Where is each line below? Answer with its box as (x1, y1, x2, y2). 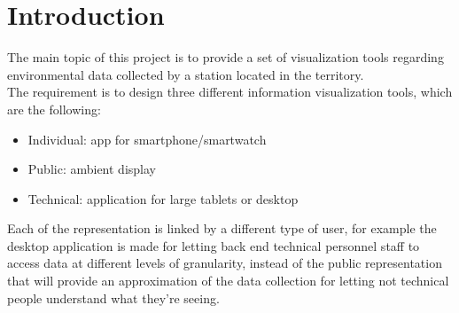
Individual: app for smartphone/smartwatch (27, 129, 267, 148)
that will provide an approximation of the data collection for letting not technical (7, 271, 449, 290)
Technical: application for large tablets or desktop (27, 189, 299, 207)
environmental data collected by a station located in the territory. (7, 65, 364, 83)
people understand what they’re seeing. (7, 288, 220, 307)
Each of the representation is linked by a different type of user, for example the (7, 219, 437, 238)
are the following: (7, 99, 101, 118)
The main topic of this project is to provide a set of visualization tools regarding (7, 48, 444, 67)
